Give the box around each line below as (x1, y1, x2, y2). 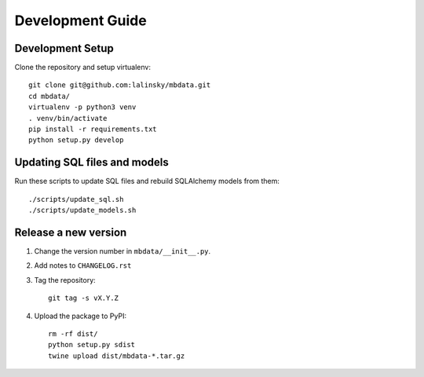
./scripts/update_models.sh (28, 206, 137, 215)
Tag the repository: (34, 275, 96, 284)
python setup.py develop (28, 136, 124, 145)
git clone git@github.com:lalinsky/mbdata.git (28, 81, 211, 90)
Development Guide (14, 12, 147, 29)
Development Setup (14, 42, 114, 55)
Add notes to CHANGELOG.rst (34, 261, 132, 270)
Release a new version (14, 225, 127, 239)
